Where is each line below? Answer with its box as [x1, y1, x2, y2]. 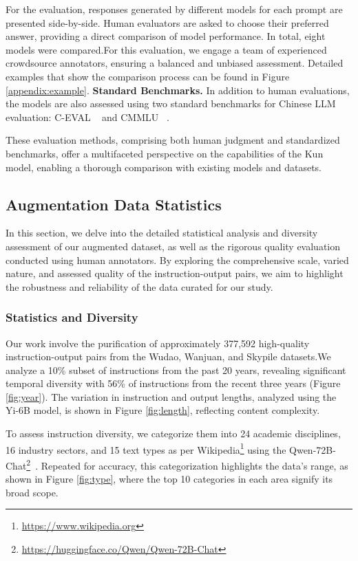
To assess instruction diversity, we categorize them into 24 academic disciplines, [6, 426, 341, 441]
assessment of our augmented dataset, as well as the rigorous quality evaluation [6, 239, 341, 253]
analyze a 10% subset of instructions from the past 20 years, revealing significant [6, 362, 346, 377]
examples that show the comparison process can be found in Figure [6, 69, 290, 83]
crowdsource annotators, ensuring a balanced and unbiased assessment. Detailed [6, 56, 344, 70]
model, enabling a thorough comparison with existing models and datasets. [6, 159, 322, 174]
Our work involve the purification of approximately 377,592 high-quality [6, 335, 310, 350]
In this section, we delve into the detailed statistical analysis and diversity [6, 225, 318, 240]
